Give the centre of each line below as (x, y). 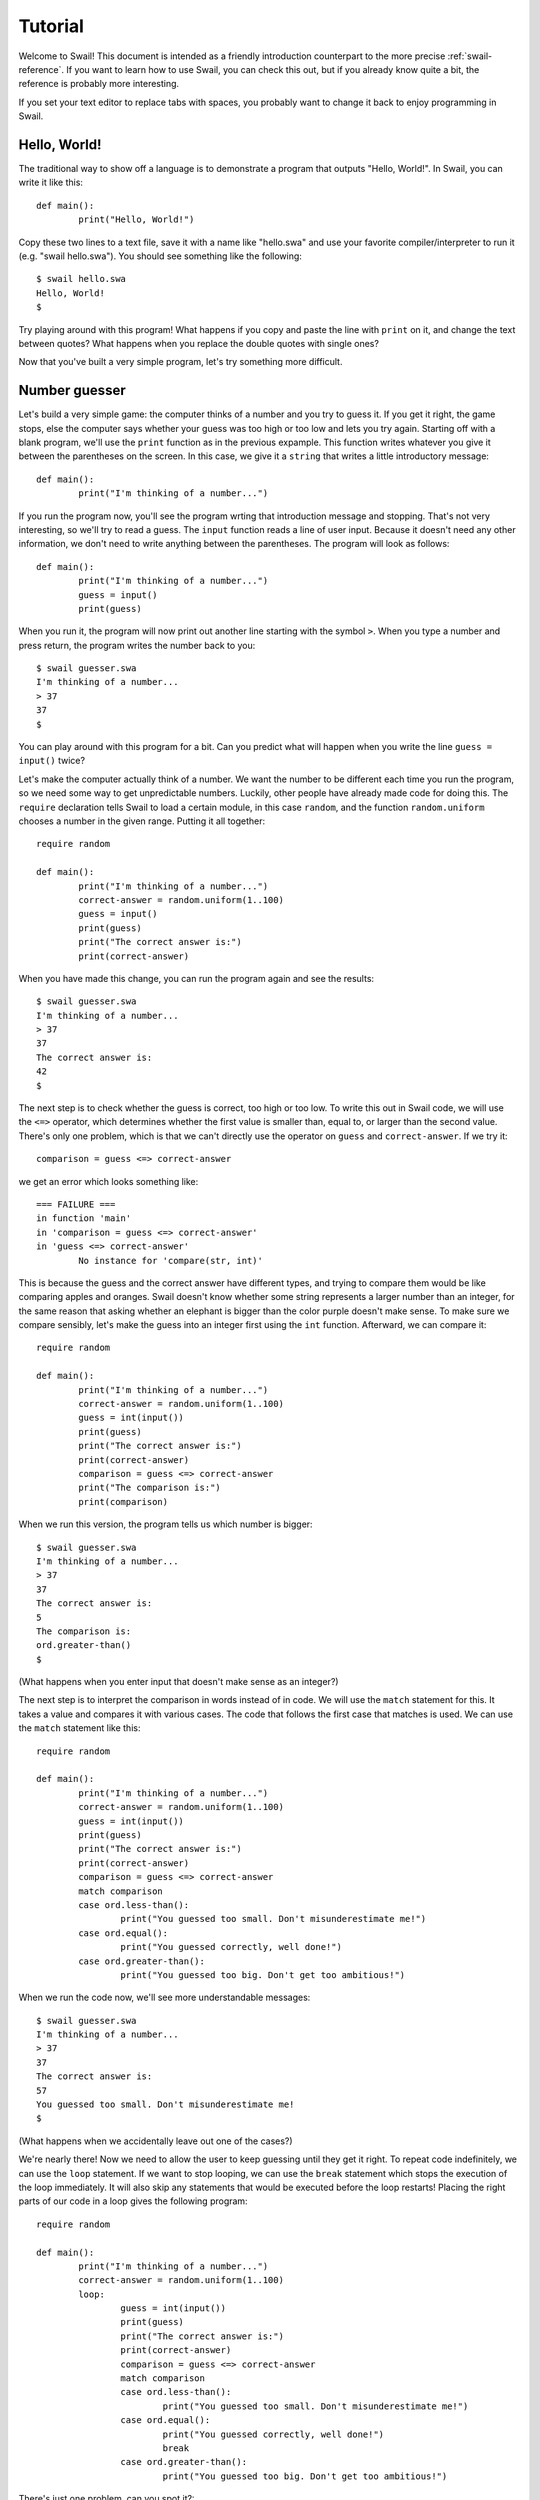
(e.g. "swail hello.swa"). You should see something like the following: (160, 256)
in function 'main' (84, 1218)
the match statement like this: (79, 1728)
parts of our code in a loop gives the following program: (133, 2201)
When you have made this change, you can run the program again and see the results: (196, 978)
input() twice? (51, 761)
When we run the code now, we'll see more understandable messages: (164, 1997)
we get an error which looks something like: (108, 1181)
